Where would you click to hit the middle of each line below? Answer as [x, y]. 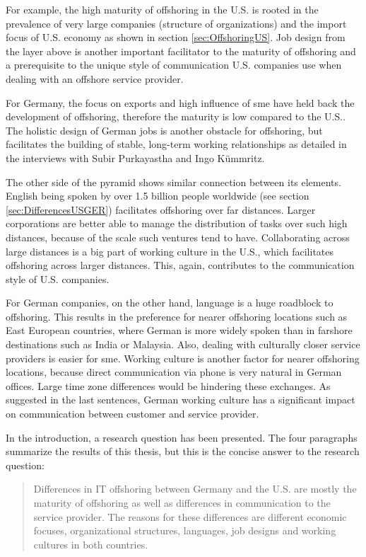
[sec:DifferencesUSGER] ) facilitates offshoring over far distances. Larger [161, 209]
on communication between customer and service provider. [132, 414]
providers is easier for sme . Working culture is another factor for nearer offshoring [183, 358]
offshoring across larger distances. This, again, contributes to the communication [180, 265]
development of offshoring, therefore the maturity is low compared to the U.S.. [176, 116]
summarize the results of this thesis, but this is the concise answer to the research [183, 451]
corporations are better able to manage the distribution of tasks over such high [177, 223]
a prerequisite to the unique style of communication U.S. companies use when [174, 65]
